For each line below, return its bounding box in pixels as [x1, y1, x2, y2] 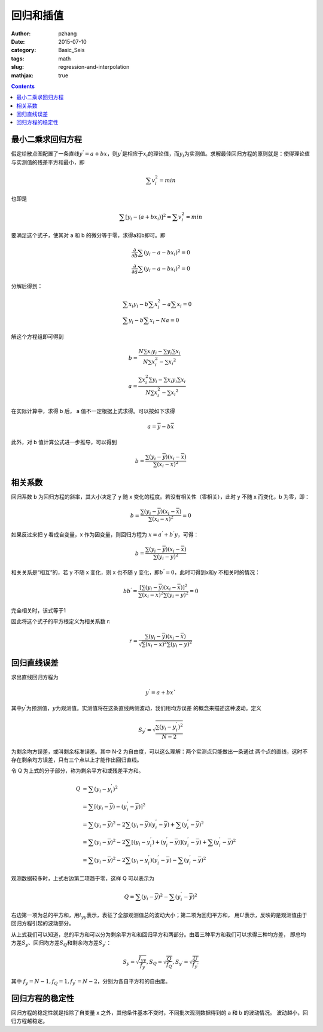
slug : [11, 63, 24, 71]
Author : [11, 30, 31, 37]
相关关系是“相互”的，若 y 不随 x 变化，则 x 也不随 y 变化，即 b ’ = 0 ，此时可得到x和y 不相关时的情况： [11, 568, 260, 576]
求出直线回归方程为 [11, 673, 59, 681]
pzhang [58, 30, 77, 37]
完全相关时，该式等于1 [11, 607, 66, 614]
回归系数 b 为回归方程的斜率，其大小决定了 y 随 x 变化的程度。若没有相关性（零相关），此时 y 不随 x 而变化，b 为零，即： [11, 493, 310, 500]
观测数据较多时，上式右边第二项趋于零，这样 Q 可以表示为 [11, 875, 155, 882]
